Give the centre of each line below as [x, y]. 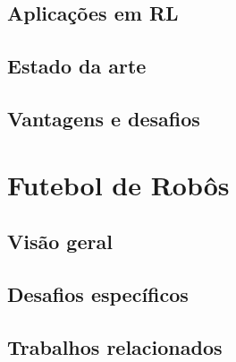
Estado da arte [77, 66]
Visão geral [60, 241]
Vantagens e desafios [104, 118]
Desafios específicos [98, 293]
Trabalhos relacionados [115, 346]
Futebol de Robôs [118, 184]
